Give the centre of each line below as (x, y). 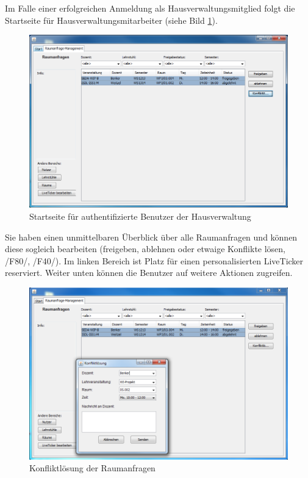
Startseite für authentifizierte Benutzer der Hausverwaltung (140, 216)
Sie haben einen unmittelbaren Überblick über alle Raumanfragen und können (151, 237)
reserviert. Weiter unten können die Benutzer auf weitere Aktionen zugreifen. (149, 273)
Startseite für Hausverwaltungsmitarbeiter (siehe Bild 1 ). (111, 20)
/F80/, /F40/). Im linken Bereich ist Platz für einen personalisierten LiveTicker (154, 260)
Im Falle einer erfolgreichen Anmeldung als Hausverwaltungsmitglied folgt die (150, 8)
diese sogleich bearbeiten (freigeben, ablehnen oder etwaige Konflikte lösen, (145, 249)
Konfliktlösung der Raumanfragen (92, 468)
